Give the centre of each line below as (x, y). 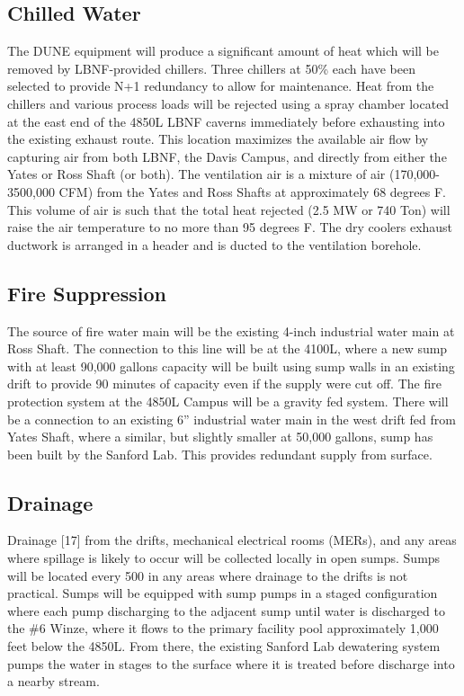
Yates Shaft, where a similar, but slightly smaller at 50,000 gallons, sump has (220, 437)
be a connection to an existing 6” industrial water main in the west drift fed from (232, 419)
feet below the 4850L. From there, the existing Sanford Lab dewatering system (224, 646)
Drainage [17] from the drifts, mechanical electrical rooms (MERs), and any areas (232, 540)
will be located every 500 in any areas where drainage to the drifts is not (208, 575)
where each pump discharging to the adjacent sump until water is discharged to (226, 610)
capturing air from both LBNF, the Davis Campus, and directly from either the (227, 156)
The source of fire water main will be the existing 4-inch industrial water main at (231, 330)
